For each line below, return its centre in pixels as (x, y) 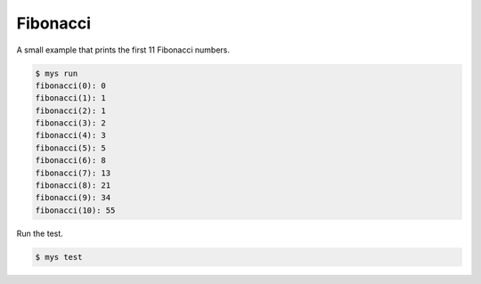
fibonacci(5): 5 (71, 148)
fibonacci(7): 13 (73, 173)
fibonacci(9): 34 (73, 198)
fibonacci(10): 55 (75, 210)
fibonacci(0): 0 (71, 85)
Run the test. (40, 233)
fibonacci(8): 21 (73, 186)
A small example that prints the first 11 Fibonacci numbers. (123, 50)
